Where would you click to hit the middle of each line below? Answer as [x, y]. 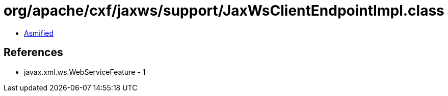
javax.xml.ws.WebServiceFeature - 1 [85, 72]
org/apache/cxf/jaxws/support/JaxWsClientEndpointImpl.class [224, 11]
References [33, 53]
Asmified [39, 33]
